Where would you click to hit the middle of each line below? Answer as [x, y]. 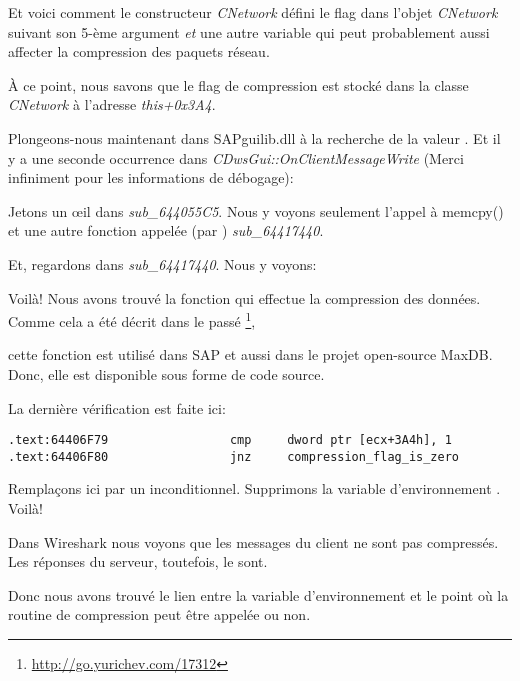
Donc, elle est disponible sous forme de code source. [166, 373]
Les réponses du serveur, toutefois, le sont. [138, 561]
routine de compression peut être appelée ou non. [159, 614]
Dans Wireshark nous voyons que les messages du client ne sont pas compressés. [253, 541]
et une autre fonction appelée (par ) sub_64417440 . [166, 230]
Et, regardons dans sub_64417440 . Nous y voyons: [162, 263]
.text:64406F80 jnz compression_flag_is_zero [234, 456]
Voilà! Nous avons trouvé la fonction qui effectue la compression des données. [244, 297]
